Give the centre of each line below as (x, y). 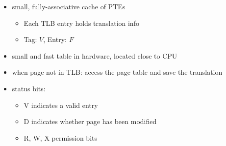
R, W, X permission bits (61, 137)
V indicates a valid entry (61, 105)
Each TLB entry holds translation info (81, 23)
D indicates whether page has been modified (90, 121)
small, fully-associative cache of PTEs (69, 6)
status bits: (29, 88)
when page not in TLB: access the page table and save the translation (117, 72)
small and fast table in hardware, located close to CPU (95, 55)
